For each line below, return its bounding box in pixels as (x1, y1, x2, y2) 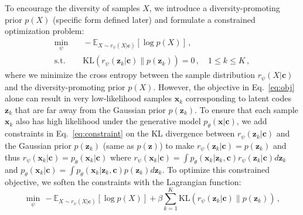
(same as (103, 139, 134, 151)
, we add (236, 115, 267, 127)
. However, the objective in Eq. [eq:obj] (153, 80, 295, 93)
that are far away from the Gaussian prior (15, 103, 166, 115)
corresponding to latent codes (185, 92, 291, 104)
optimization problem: (5, 25, 84, 37)
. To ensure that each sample (195, 103, 298, 115)
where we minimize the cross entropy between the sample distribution (5, 69, 256, 81)
